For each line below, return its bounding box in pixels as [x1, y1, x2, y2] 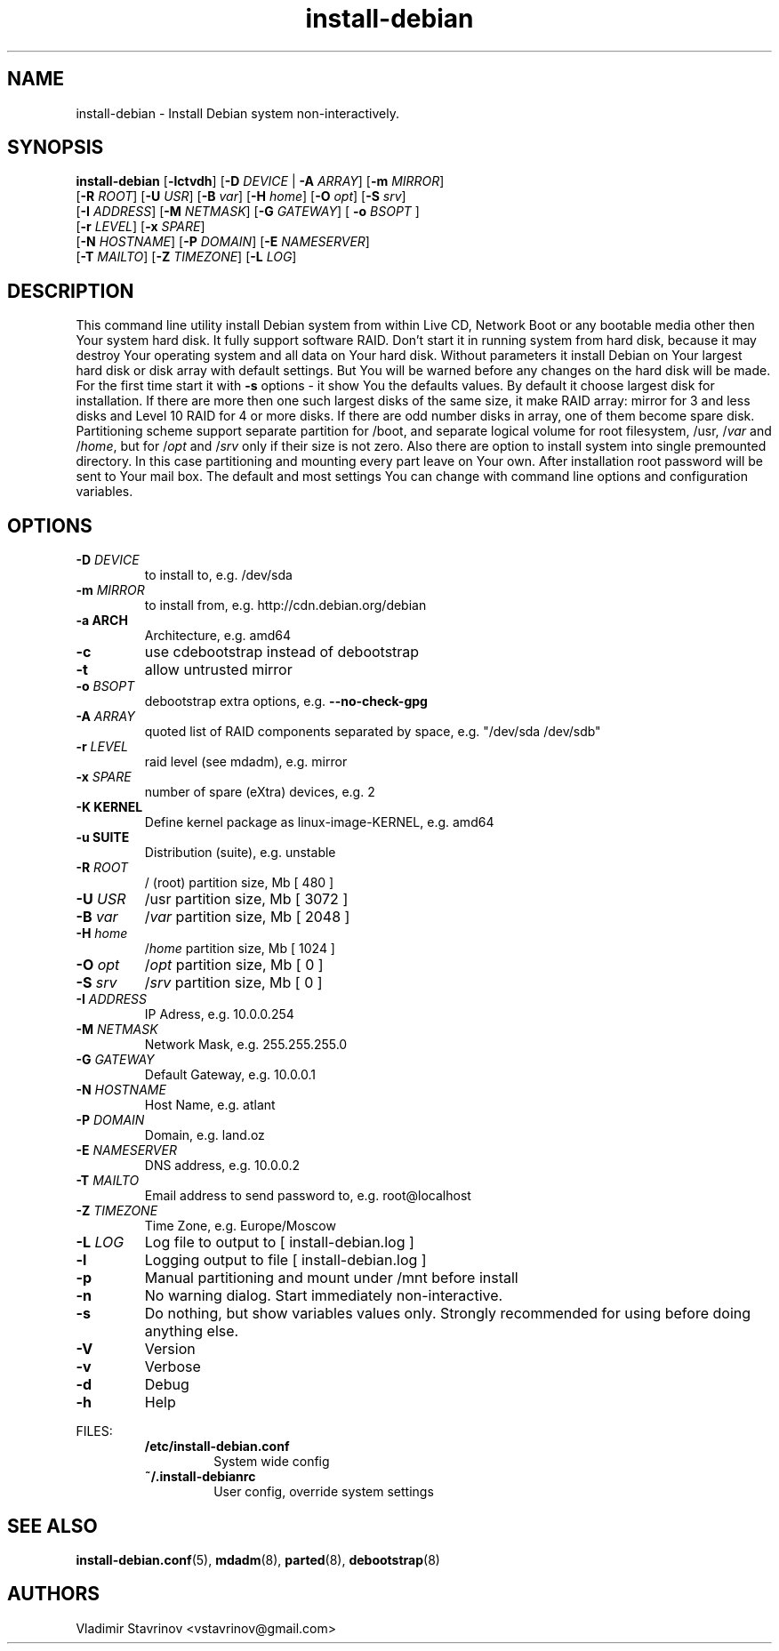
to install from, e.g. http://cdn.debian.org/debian [144, 597, 427, 613]
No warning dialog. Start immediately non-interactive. [144, 1286, 503, 1305]
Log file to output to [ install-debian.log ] [144, 1233, 414, 1252]
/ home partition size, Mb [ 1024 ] [144, 941, 335, 957]
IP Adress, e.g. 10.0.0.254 [144, 1006, 294, 1022]
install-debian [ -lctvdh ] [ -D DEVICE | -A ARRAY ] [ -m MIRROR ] [76, 173, 445, 189]
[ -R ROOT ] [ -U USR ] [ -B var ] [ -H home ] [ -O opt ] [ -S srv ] [76, 188, 406, 204]
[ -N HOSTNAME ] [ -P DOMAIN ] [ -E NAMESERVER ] [76, 234, 370, 250]
